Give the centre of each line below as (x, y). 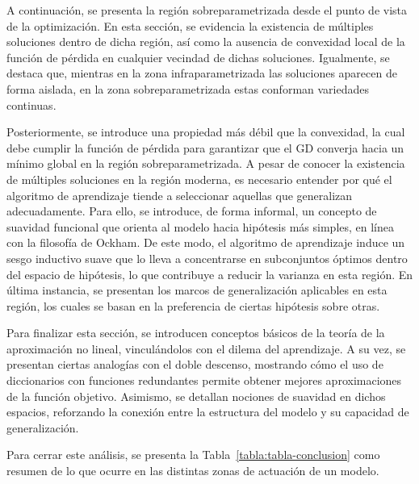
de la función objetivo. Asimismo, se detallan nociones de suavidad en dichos (196, 396)
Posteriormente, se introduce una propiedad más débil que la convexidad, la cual (206, 132)
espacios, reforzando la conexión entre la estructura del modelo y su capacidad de (208, 412)
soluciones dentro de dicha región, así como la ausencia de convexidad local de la (206, 42)
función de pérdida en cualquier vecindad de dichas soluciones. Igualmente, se (198, 57)
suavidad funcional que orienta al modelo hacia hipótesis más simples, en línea (201, 226)
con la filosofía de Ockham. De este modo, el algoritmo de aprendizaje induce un (206, 242)
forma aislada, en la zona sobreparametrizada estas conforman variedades (188, 88)
